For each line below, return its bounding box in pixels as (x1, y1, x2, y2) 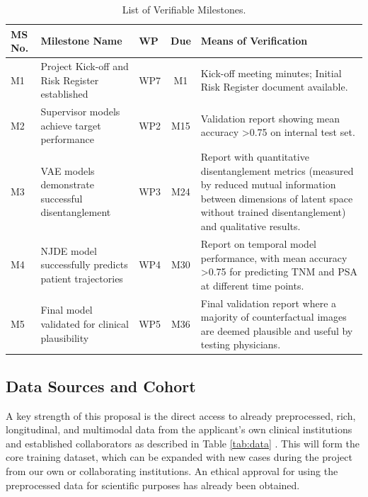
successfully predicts (40, 257, 128, 272)
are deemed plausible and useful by (200, 323, 353, 338)
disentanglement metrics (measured (200, 163, 354, 178)
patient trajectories (40, 270, 123, 285)
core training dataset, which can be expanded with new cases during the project (6, 450, 352, 464)
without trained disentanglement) (200, 205, 346, 219)
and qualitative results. (200, 219, 301, 234)
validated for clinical (40, 316, 129, 331)
